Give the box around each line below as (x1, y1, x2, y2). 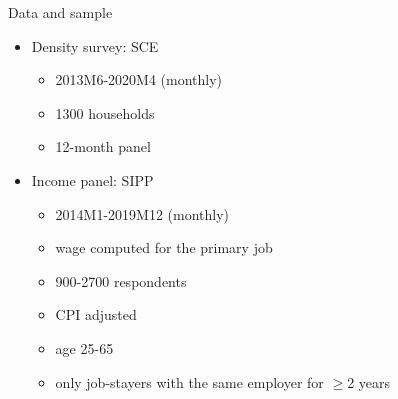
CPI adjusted (55, 304, 137, 325)
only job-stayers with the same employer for (55, 371, 324, 392)
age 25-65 (55, 337, 114, 358)
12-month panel (55, 136, 151, 157)
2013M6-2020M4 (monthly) (55, 69, 223, 90)
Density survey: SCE (31, 35, 159, 56)
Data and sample (8, 2, 113, 22)
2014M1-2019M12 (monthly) (55, 203, 230, 224)
